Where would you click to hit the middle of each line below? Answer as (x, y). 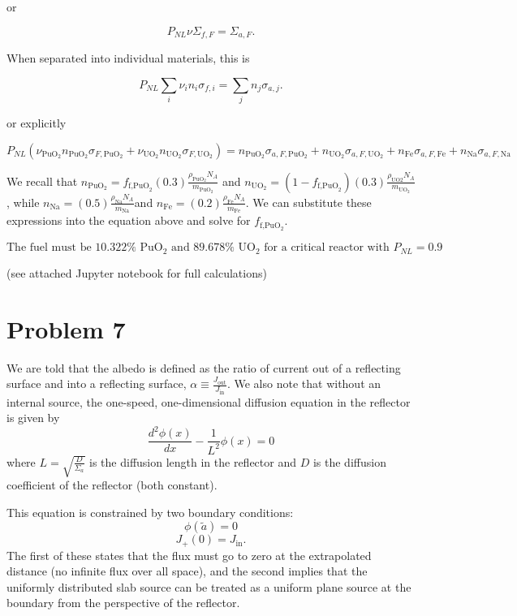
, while (23, 202)
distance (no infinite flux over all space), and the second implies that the (187, 571)
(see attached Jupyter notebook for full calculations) (137, 272)
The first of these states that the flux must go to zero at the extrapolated (189, 555)
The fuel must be (49, 248)
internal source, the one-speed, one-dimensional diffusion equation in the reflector (209, 401)
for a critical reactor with (327, 248)
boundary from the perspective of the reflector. (123, 603)
